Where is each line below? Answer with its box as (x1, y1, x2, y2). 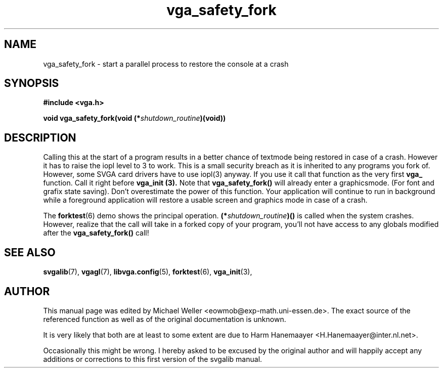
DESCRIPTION (4, 131, 76, 144)
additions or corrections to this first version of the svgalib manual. (43, 354, 262, 363)
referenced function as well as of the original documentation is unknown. (43, 314, 286, 323)
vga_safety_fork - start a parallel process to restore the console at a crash (43, 59, 289, 68)
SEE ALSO (4, 246, 56, 259)
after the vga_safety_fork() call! (43, 228, 149, 238)
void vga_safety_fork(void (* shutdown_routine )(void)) (43, 114, 226, 123)
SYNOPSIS (4, 77, 59, 90)
